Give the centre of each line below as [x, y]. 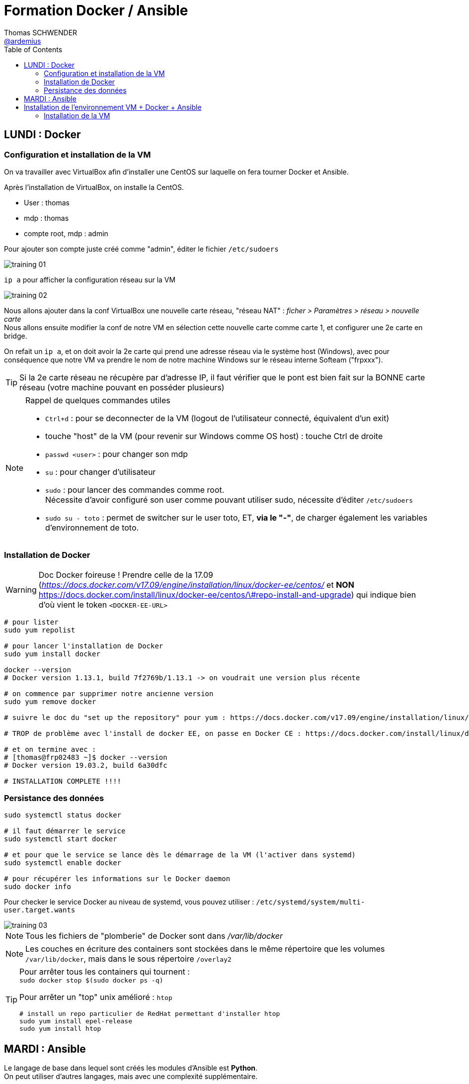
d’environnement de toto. [92, 527]
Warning [21, 589]
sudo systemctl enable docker [63, 863]
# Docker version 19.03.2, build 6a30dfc [86, 765]
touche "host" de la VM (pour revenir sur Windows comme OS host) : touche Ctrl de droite [214, 436]
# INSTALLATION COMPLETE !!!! [63, 781]
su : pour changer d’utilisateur [101, 472]
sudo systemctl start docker [61, 839]
